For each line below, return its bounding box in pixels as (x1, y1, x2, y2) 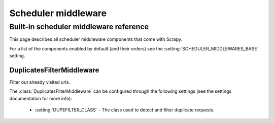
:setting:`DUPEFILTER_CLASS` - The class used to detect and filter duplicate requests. (35, 107, 215, 113)
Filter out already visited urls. (9, 79, 71, 85)
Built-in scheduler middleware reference (9, 22, 149, 31)
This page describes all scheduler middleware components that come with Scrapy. (9, 36, 183, 42)
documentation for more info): (9, 95, 73, 101)
